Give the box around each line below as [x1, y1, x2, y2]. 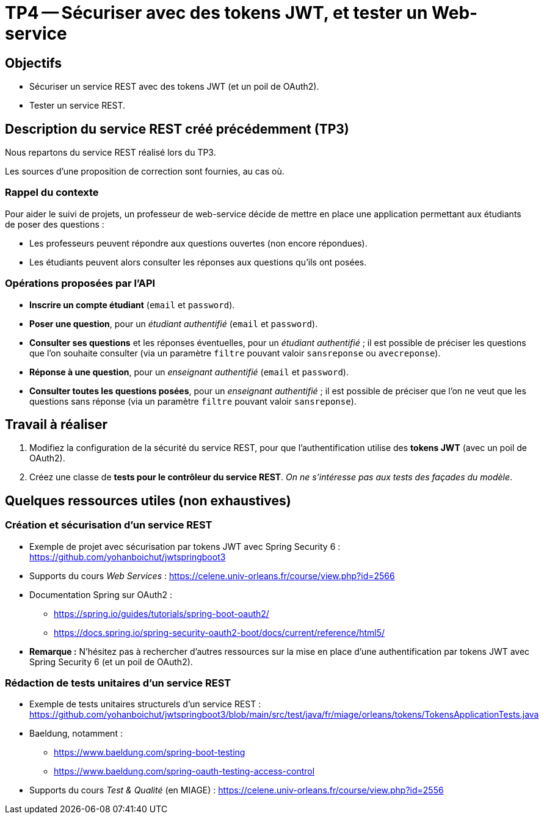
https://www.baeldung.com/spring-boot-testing [54, 747, 245, 758]
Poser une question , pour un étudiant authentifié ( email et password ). [29, 318, 318, 329]
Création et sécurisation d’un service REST [5, 519, 212, 532]
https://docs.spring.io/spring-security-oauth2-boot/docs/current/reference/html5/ [54, 627, 385, 638]
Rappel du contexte [5, 186, 99, 199]
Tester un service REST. [29, 100, 126, 111]
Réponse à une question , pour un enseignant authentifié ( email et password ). [29, 366, 349, 377]
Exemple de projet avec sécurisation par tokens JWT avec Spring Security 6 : [29, 541, 341, 552]
